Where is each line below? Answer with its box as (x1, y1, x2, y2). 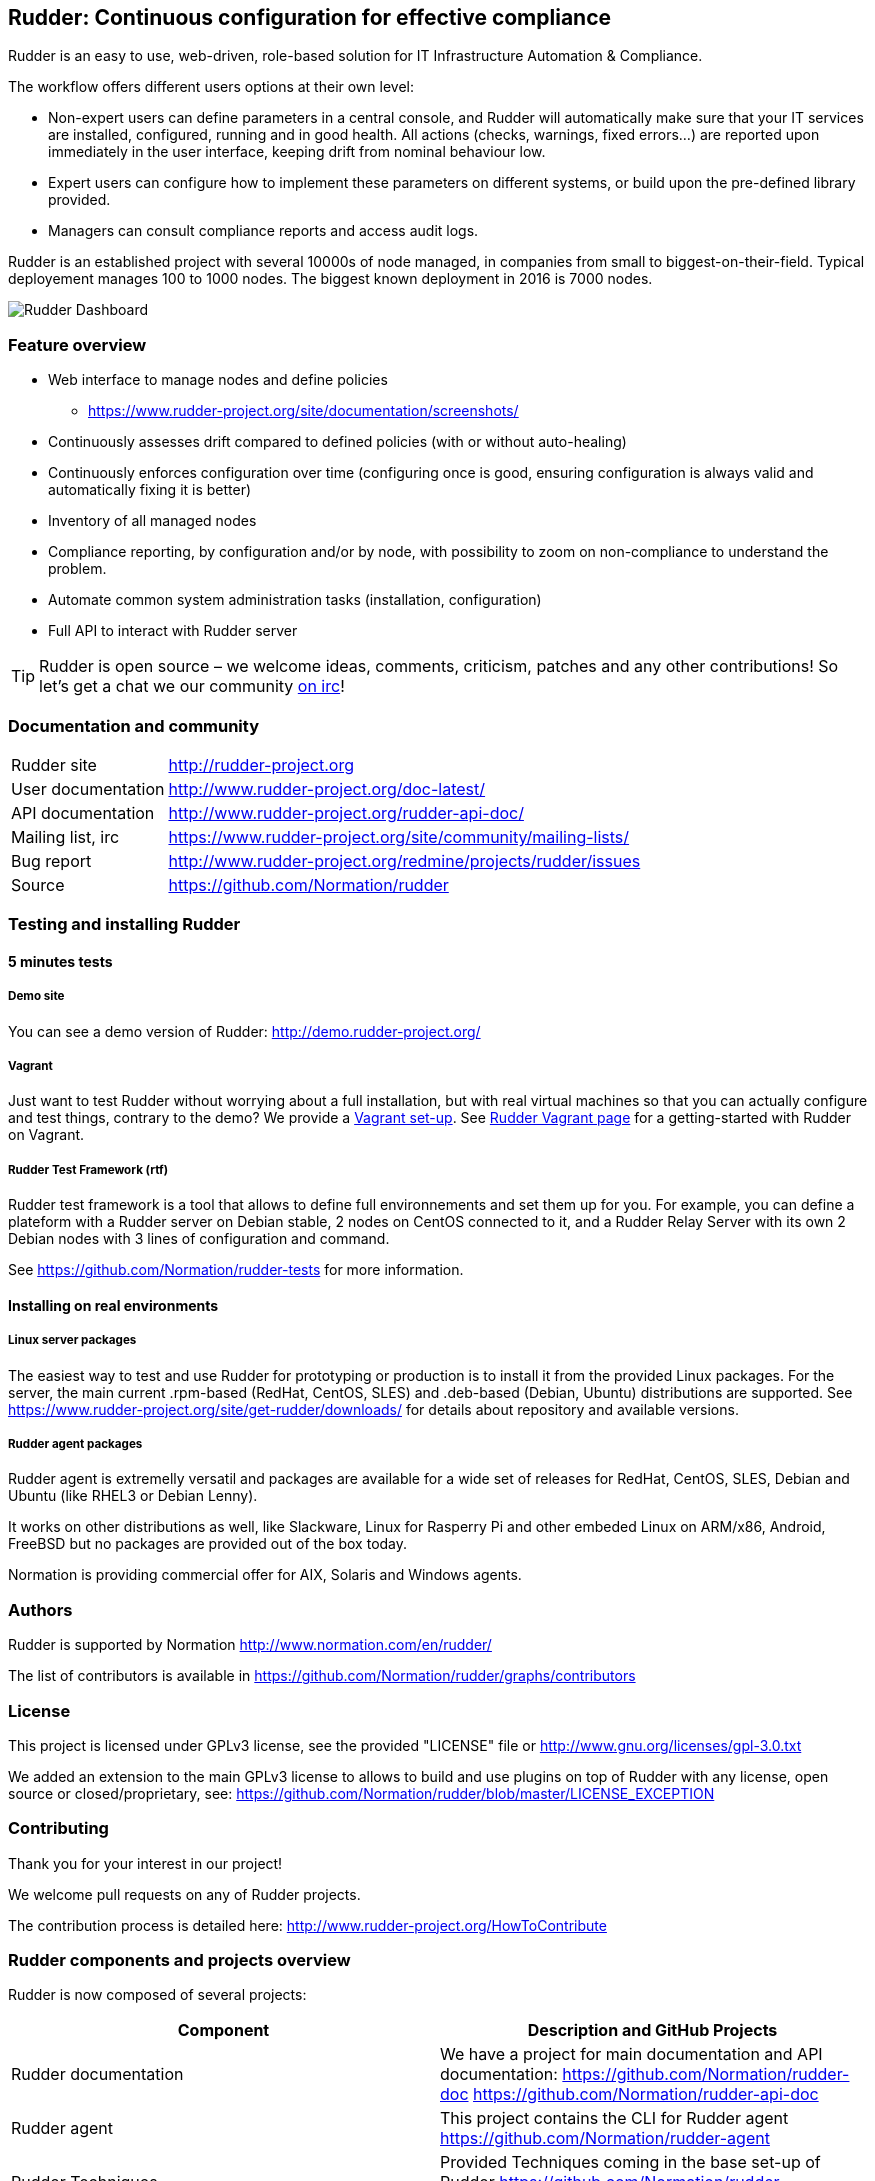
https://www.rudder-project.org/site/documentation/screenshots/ (88, 402, 519, 420)
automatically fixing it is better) (48, 481, 252, 499)
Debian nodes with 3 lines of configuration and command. (8, 1230, 390, 1248)
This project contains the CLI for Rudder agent (440, 2108, 789, 2129)
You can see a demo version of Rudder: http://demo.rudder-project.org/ (8, 1022, 481, 1040)
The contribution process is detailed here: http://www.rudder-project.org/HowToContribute (8, 1916, 607, 1934)
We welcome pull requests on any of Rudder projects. (8, 1885, 361, 1903)
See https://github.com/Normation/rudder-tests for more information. (8, 1261, 464, 1279)
